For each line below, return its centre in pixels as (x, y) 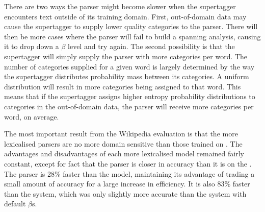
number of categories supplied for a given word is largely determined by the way (129, 66)
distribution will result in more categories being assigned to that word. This (123, 86)
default (15, 204)
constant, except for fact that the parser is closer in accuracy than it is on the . (128, 163)
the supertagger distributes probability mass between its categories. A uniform (127, 76)
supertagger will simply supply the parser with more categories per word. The (126, 56)
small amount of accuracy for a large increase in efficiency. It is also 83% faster (127, 184)
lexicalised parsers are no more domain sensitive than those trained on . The (123, 143)
